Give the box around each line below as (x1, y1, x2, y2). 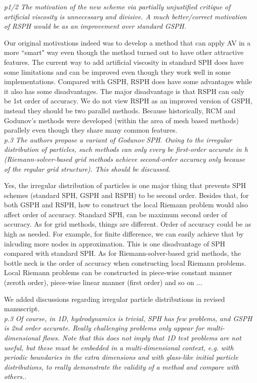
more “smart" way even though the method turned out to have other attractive (4, 47, 244, 57)
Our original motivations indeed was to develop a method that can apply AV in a (4, 37, 251, 48)
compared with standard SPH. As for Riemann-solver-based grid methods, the (4, 248, 241, 258)
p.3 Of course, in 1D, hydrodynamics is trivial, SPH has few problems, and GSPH (4, 313, 253, 323)
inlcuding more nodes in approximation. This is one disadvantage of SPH (4, 238, 225, 248)
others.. (4, 371, 27, 382)
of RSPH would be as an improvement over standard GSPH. (4, 21, 186, 31)
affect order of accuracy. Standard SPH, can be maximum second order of (4, 209, 227, 219)
